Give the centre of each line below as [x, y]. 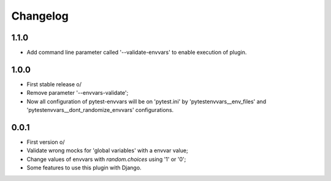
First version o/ [46, 142]
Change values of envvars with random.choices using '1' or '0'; [106, 159]
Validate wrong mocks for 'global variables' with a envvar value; [107, 150]
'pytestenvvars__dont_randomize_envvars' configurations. [100, 110]
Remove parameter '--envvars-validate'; [78, 93]
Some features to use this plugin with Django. [84, 168]
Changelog [40, 16]
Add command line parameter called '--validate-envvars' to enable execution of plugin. [137, 53]
